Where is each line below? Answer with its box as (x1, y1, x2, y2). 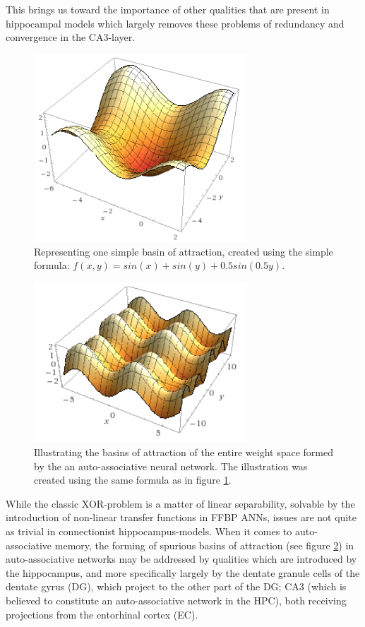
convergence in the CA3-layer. (6, 30, 136, 44)
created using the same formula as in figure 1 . (34, 472, 232, 487)
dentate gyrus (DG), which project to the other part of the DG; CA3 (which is (6, 579, 347, 594)
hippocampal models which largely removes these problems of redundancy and (6, 16, 345, 30)
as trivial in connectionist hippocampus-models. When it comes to (6, 524, 292, 538)
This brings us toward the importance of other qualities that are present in (6, 2, 330, 16)
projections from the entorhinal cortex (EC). (6, 607, 198, 621)
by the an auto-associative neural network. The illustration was (34, 458, 308, 473)
